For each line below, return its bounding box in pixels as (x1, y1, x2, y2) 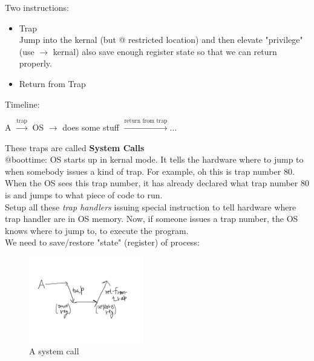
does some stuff (62, 120, 119, 133)
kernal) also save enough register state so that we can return (53, 45, 277, 57)
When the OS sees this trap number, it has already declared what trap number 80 (5, 177, 309, 189)
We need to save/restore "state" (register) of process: (5, 236, 200, 249)
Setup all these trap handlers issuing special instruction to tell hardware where (5, 200, 296, 213)
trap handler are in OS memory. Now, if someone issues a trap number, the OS (5, 212, 298, 225)
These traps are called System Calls (5, 141, 145, 154)
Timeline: (5, 97, 40, 110)
